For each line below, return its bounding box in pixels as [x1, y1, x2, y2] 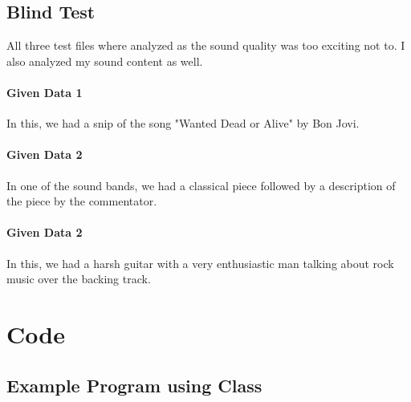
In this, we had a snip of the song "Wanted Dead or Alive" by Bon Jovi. [6, 115, 360, 132]
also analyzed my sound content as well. [6, 52, 203, 69]
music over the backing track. [6, 270, 151, 287]
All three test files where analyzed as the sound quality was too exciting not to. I [6, 37, 405, 54]
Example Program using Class [6, 372, 262, 397]
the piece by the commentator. [6, 193, 157, 209]
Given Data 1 [6, 83, 83, 100]
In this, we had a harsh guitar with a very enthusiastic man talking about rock [6, 254, 394, 271]
